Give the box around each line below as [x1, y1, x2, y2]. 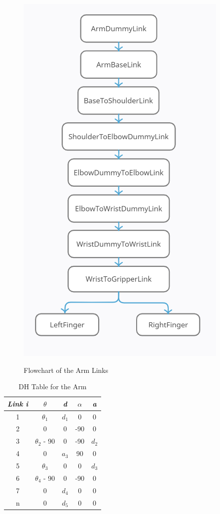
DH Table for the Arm [18, 381, 87, 392]
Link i [7, 398, 29, 409]
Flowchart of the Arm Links [24, 364, 109, 375]
